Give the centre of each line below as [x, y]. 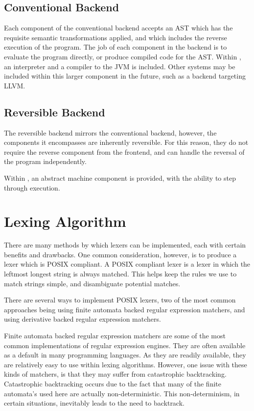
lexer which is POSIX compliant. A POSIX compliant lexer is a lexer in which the [127, 264]
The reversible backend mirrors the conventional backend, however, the [110, 132]
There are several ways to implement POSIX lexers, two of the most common [120, 300]
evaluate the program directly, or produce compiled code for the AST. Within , [123, 56]
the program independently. [45, 161]
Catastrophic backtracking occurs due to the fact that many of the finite [113, 383]
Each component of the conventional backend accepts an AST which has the [118, 28]
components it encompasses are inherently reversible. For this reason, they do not [126, 142]
